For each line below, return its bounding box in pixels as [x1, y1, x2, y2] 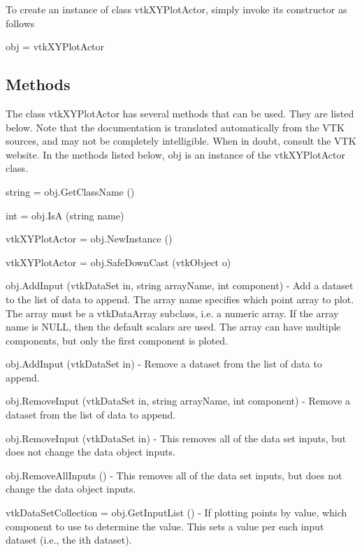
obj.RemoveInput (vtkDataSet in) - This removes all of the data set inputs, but [6, 430, 347, 445]
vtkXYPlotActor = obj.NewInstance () [6, 231, 173, 246]
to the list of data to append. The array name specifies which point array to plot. [6, 291, 354, 306]
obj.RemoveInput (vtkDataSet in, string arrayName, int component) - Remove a [6, 393, 351, 408]
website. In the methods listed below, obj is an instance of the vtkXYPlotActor [6, 147, 345, 161]
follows [6, 15, 35, 30]
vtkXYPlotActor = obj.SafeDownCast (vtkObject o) [6, 254, 231, 269]
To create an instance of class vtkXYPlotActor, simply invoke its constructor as [6, 2, 347, 16]
